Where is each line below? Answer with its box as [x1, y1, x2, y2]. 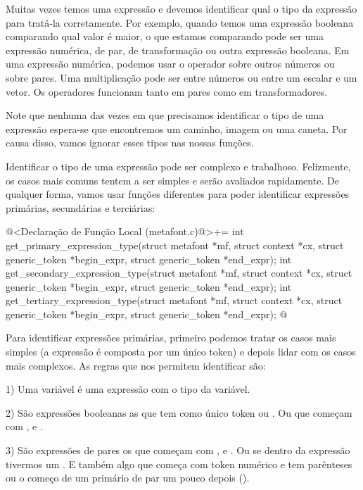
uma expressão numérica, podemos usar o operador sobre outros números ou [6, 56, 335, 71]
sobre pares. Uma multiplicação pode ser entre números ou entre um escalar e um [6, 70, 357, 84]
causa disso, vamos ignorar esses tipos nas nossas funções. [6, 135, 254, 150]
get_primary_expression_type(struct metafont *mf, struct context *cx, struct [6, 237, 344, 252]
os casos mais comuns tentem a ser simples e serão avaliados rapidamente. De [6, 172, 339, 187]
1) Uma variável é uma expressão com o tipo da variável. [6, 382, 250, 396]
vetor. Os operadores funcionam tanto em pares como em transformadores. [6, 84, 328, 99]
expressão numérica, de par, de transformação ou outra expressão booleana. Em [6, 42, 350, 57]
